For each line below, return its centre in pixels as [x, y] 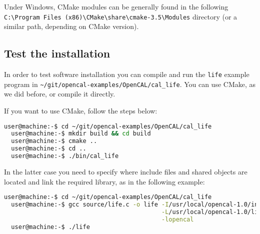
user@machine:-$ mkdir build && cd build [81, 134]
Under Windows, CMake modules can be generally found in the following [116, 6]
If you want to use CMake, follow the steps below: [81, 110]
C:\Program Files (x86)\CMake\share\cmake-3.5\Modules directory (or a [121, 16]
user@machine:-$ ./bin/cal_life [65, 156]
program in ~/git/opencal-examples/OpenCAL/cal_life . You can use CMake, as [130, 84]
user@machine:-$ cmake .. [54, 141]
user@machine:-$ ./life [50, 227]
